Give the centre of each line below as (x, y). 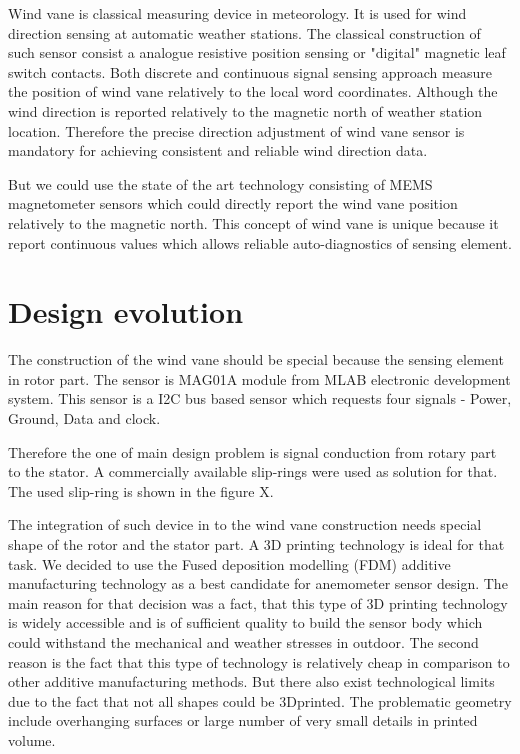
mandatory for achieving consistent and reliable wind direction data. (218, 150)
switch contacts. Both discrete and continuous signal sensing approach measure (250, 71)
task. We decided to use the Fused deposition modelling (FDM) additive (229, 563)
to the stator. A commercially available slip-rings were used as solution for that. (253, 471)
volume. (32, 739)
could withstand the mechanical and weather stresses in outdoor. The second (243, 641)
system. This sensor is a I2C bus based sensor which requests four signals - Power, (260, 398)
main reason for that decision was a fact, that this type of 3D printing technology (258, 602)
